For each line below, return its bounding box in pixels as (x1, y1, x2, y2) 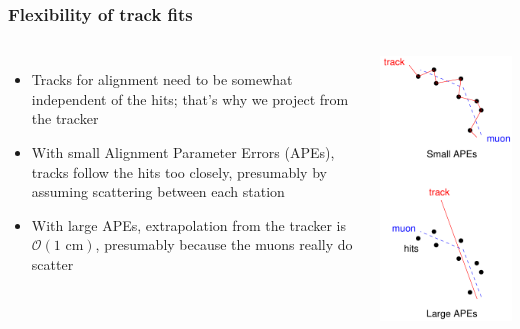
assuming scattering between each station (31, 181, 285, 202)
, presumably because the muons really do (95, 234, 353, 255)
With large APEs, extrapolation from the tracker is (31, 214, 346, 235)
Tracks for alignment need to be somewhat (31, 69, 293, 90)
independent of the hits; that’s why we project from (31, 88, 349, 109)
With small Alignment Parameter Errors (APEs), (31, 142, 335, 162)
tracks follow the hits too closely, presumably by (31, 161, 327, 182)
